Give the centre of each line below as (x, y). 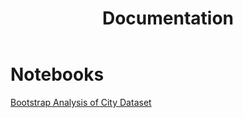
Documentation (168, 18)
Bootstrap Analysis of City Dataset (81, 102)
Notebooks (57, 74)
